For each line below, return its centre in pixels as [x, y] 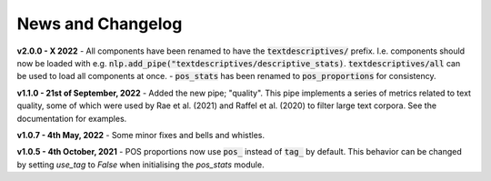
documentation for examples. [72, 118]
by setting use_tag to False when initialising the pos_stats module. [140, 165]
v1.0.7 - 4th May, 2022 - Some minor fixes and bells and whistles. [141, 135]
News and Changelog [100, 24]
